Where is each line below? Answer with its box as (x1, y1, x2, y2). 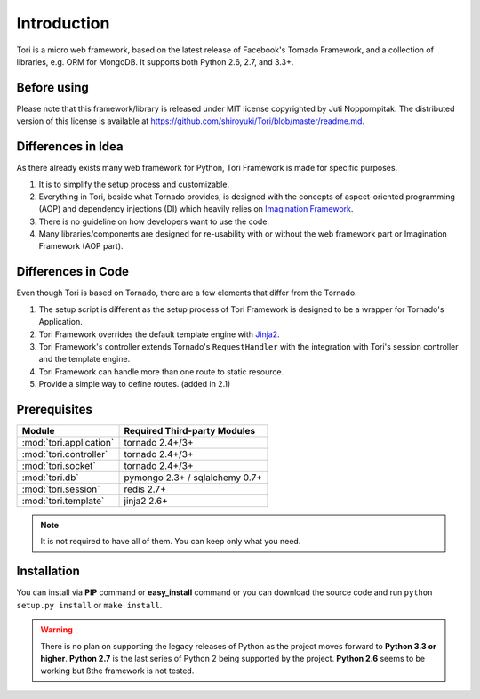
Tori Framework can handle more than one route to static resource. (38, 366, 284, 377)
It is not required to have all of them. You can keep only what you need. (40, 536, 301, 547)
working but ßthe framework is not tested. (40, 665, 195, 676)
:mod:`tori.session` (21, 483, 100, 495)
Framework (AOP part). (38, 241, 124, 252)
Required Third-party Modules (124, 425, 256, 438)
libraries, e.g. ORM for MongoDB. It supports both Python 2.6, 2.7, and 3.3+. (16, 56, 294, 67)
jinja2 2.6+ (124, 494, 169, 507)
